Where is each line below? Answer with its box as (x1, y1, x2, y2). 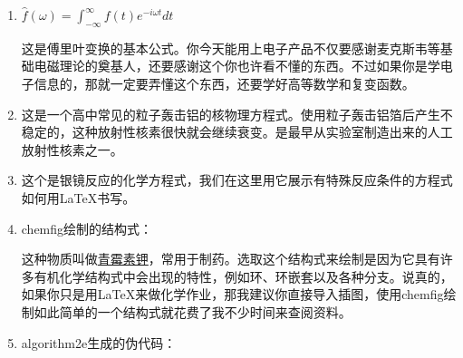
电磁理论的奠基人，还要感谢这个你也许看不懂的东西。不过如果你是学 (34, 56, 440, 75)
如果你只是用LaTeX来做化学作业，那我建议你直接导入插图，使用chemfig (21, 285, 444, 304)
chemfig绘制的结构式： (21, 218, 153, 237)
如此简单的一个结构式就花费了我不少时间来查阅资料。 (34, 302, 352, 321)
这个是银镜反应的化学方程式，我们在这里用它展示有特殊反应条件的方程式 (21, 170, 453, 189)
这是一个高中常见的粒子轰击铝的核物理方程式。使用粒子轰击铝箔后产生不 (21, 104, 453, 123)
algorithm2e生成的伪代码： (21, 333, 177, 352)
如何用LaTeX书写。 (21, 188, 136, 207)
